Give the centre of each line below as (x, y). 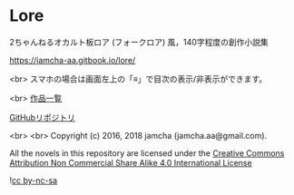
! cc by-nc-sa (33, 180)
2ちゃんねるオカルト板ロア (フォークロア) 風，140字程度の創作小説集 (139, 42)
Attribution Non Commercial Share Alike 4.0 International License (131, 162)
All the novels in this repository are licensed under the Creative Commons (147, 153)
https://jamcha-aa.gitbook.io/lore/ (73, 60)
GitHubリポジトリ (42, 117)
